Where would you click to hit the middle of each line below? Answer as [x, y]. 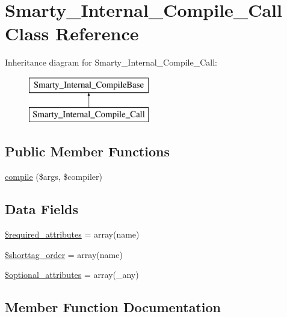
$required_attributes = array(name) [72, 234]
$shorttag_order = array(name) [64, 254]
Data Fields [42, 209]
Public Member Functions [87, 151]
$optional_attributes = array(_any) [72, 275]
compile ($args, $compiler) [54, 177]
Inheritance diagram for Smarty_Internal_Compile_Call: [111, 62]
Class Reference [72, 33]
